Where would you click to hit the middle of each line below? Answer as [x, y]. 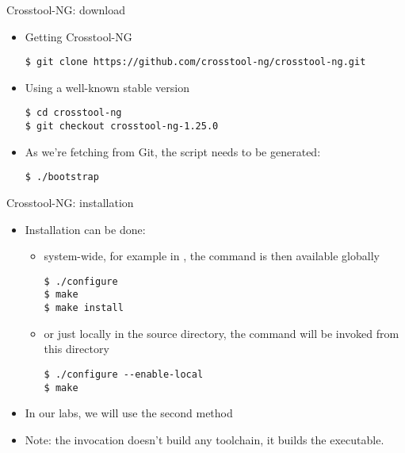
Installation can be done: [85, 229]
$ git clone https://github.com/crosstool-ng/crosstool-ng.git [195, 62]
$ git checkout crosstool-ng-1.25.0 [122, 127]
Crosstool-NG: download [66, 10]
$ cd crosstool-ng [73, 113]
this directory [76, 349]
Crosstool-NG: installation [70, 202]
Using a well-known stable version [107, 87]
